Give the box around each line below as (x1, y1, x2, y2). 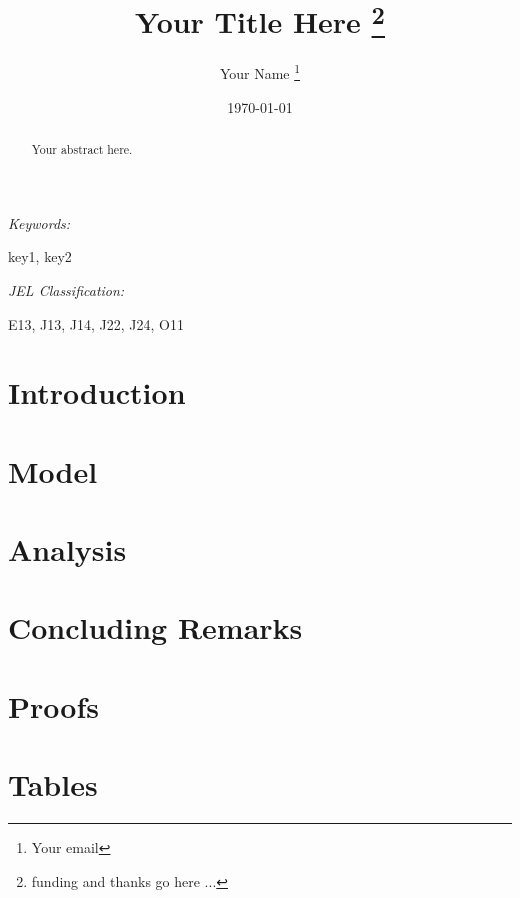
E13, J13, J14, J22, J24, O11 (8, 313, 184, 334)
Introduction (8, 372, 186, 413)
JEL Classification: (8, 279, 125, 300)
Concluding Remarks (8, 607, 303, 648)
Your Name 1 (219, 60, 301, 84)
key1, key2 (8, 246, 72, 267)
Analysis (8, 529, 127, 570)
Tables (8, 764, 98, 805)
